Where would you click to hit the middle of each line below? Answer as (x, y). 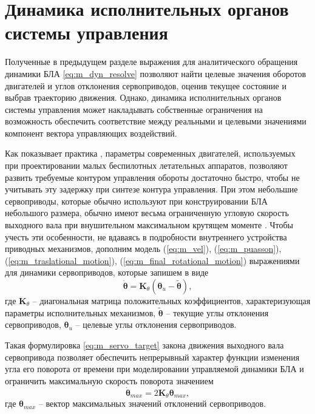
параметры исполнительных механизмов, (80, 312)
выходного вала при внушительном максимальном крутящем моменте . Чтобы (149, 225)
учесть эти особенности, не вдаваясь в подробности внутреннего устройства (146, 236)
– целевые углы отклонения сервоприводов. (156, 324)
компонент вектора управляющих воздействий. (91, 133)
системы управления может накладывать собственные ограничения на (134, 109)
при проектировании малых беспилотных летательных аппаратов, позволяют (146, 165)
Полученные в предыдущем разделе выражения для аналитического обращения (151, 62)
